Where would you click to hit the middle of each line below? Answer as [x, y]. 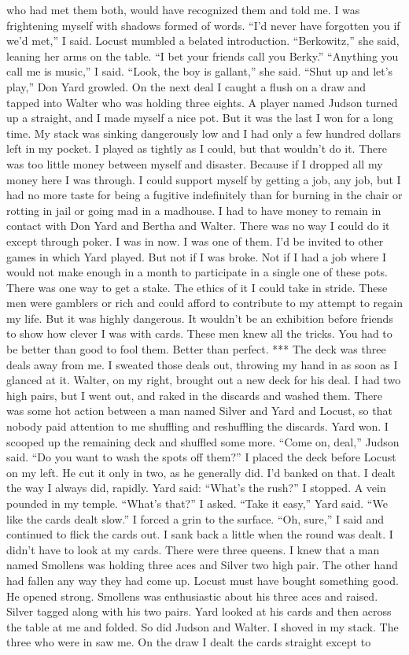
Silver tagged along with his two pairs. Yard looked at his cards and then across [199, 611]
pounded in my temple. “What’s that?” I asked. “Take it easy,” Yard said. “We [197, 503]
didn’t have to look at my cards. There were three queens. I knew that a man [193, 549]
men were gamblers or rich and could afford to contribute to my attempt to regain [204, 303]
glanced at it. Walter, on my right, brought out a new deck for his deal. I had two [204, 380]
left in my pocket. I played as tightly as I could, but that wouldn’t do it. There [197, 148]
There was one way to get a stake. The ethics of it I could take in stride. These [197, 287]
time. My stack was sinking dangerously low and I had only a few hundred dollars [204, 133]
